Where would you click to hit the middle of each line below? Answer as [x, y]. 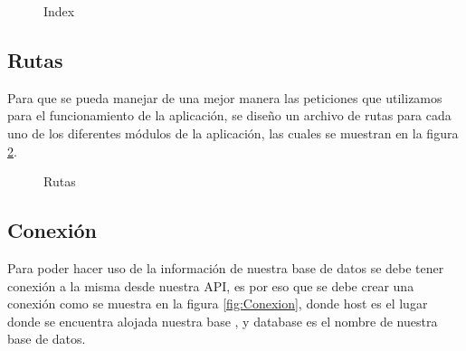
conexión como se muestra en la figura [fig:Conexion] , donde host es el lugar [218, 304]
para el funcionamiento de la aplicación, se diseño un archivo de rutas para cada [229, 115]
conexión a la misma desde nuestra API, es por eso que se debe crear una [211, 285]
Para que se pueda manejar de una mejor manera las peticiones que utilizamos [225, 97]
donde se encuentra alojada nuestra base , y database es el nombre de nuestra [223, 321]
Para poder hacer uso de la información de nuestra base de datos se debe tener [226, 267]
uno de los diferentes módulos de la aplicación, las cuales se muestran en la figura [233, 133]
